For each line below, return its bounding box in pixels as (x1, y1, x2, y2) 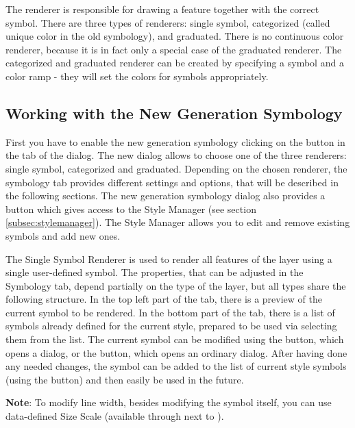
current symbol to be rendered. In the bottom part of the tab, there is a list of (5, 305, 335, 319)
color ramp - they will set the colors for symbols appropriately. (5, 68, 269, 83)
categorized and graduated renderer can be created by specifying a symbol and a (5, 55, 344, 70)
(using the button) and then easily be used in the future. (5, 372, 244, 386)
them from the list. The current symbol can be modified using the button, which (5, 332, 344, 347)
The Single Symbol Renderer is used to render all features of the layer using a (5, 251, 332, 266)
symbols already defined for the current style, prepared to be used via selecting (5, 318, 337, 333)
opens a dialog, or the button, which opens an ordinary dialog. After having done (5, 345, 347, 360)
